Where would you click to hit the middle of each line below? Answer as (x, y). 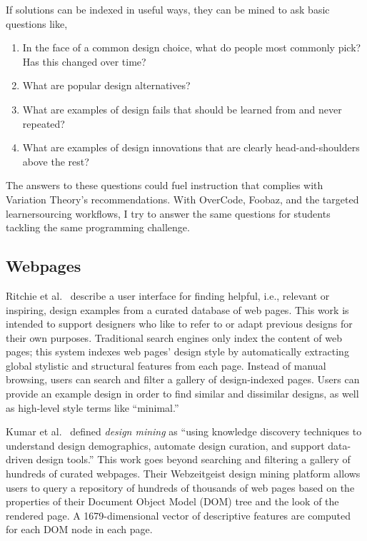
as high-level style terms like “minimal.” (92, 407)
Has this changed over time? (84, 61)
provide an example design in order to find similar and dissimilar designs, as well (182, 394)
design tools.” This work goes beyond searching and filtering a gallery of (193, 459)
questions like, (37, 23)
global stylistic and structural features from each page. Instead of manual (166, 365)
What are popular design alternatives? (106, 85)
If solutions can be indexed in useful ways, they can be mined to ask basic (168, 9)
